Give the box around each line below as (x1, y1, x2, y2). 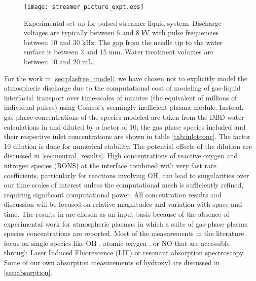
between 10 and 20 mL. (24, 56, 94, 67)
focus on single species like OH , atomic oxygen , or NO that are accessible (4, 237, 230, 248)
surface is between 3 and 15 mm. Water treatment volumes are (24, 47, 214, 57)
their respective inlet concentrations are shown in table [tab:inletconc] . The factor (4, 131, 251, 141)
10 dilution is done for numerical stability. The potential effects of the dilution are (4, 140, 252, 151)
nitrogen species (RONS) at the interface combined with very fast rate (4, 160, 217, 170)
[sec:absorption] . (4, 267, 53, 277)
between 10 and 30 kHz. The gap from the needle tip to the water (24, 37, 223, 47)
